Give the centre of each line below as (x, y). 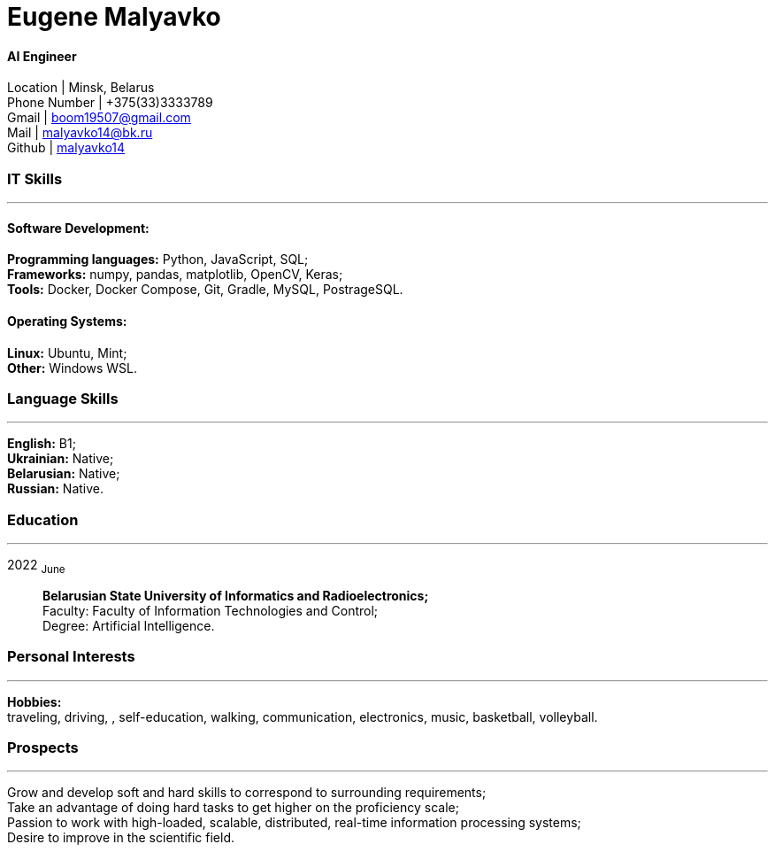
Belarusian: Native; (64, 474)
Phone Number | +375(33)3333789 (110, 103)
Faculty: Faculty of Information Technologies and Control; (211, 610)
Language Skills (63, 398)
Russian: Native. (56, 489)
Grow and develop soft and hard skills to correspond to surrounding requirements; (247, 793)
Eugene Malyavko (114, 17)
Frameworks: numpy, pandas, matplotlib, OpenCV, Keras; (175, 275)
